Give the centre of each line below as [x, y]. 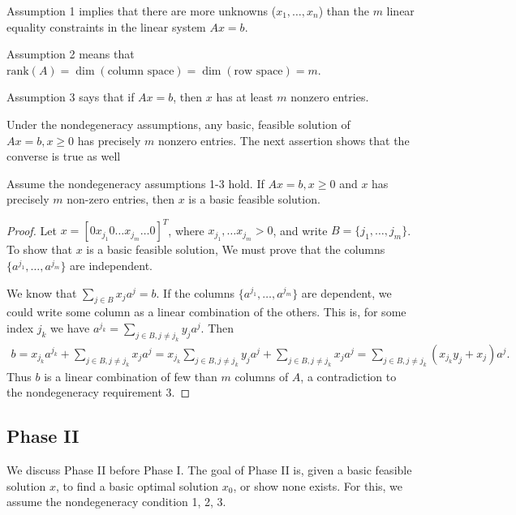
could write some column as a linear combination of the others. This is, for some [206, 312]
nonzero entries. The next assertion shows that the [284, 140]
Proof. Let [32, 230]
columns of [262, 376]
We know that [42, 292]
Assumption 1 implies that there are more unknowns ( [142, 11]
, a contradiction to [348, 376]
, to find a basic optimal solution [138, 485]
